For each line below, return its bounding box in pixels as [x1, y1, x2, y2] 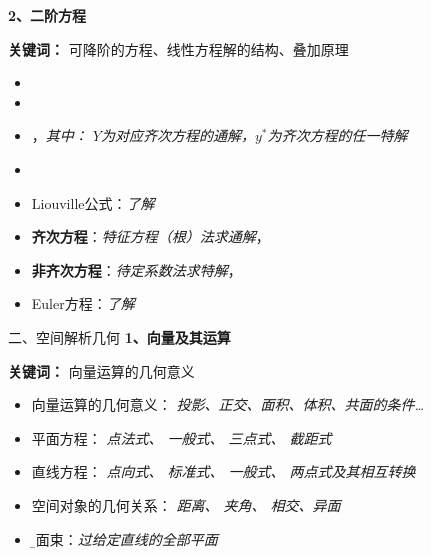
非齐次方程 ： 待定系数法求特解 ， [31, 259, 242, 280]
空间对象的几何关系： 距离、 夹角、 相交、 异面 [31, 494, 341, 515]
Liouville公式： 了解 [31, 192, 155, 213]
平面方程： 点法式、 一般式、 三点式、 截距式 [31, 427, 332, 448]
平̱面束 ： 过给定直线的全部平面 [31, 528, 218, 549]
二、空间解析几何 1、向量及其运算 [8, 326, 231, 347]
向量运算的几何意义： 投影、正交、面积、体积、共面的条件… [31, 394, 425, 415]
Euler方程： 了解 [31, 293, 135, 314]
